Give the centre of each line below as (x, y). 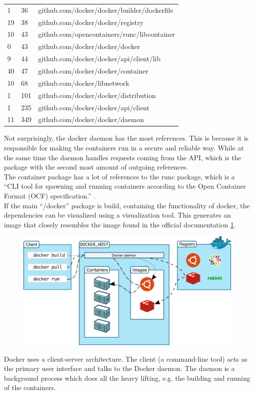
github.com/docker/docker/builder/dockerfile (106, 10)
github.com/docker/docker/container (93, 70)
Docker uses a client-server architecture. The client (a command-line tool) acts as (126, 358)
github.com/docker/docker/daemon (91, 119)
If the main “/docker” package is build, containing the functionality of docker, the (127, 205)
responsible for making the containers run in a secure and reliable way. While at (124, 148)
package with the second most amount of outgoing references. (96, 167)
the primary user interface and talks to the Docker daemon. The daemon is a (119, 368)
